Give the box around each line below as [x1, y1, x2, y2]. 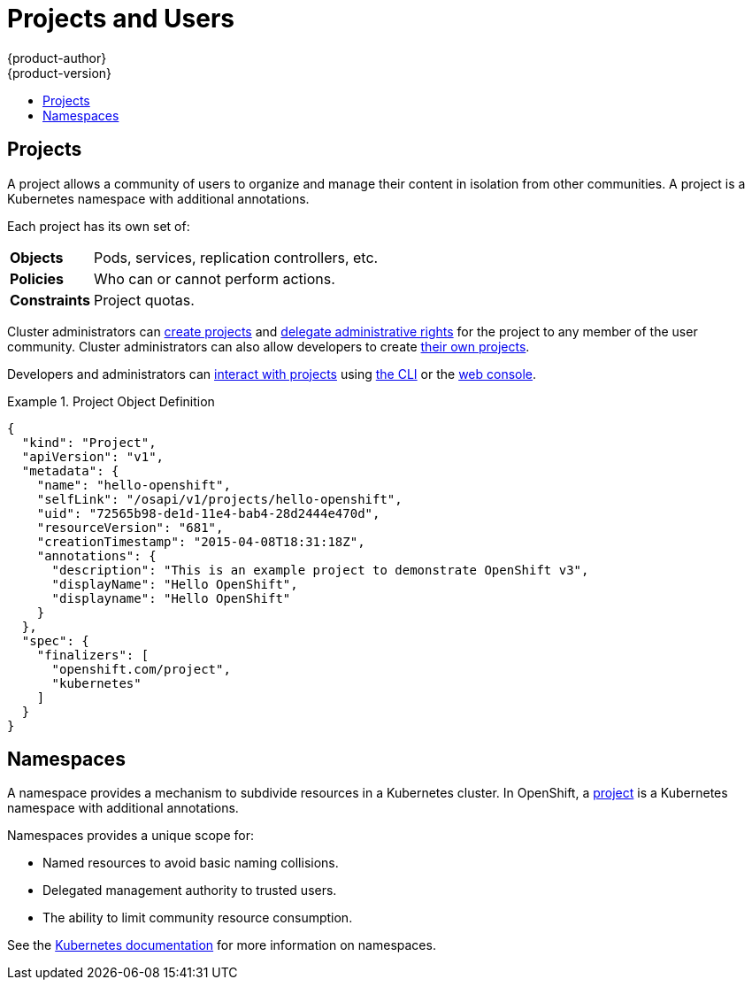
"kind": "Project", [21, 435, 157, 450]
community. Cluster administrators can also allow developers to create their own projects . [7, 338, 530, 354]
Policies [10, 269, 64, 288]
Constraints [10, 290, 91, 309]
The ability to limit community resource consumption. [42, 910, 353, 926]
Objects [10, 248, 64, 266]
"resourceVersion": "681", [36, 520, 224, 535]
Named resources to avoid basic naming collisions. [42, 855, 339, 871]
